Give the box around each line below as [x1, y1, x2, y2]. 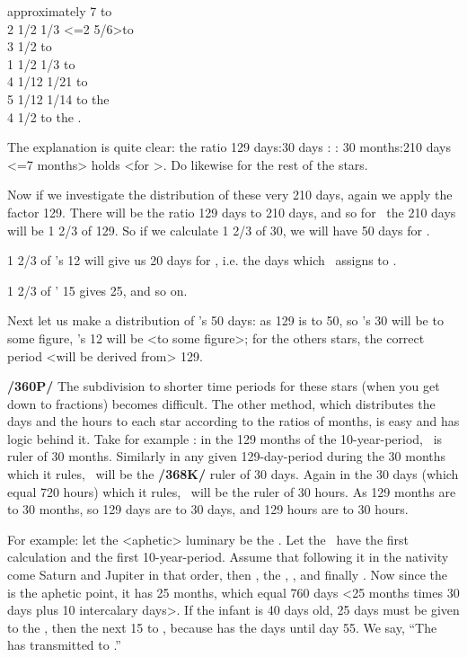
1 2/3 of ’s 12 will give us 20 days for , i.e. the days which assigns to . [7, 251, 397, 270]
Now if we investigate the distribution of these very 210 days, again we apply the [7, 185, 453, 204]
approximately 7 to [7, 2, 112, 20]
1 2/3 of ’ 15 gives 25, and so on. [7, 280, 188, 299]
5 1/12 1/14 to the [7, 89, 110, 108]
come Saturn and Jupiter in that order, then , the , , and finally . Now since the [7, 565, 448, 584]
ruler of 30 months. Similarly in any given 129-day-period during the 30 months [7, 447, 446, 466]
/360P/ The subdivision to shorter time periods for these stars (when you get [7, 377, 440, 395]
